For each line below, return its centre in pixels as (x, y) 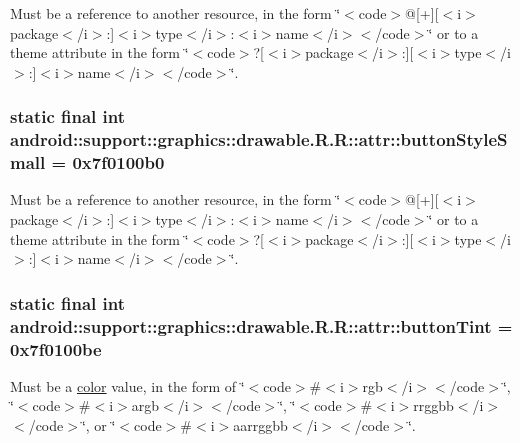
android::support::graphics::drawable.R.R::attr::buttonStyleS (259, 139)
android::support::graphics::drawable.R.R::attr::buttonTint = (261, 325)
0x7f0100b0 (118, 162)
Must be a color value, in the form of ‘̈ (127, 385)
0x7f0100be (56, 348)
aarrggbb (260, 425)
